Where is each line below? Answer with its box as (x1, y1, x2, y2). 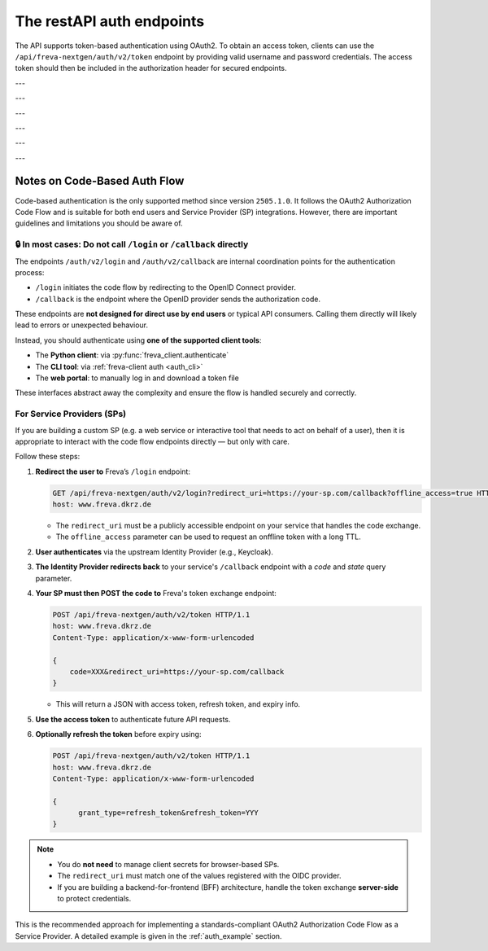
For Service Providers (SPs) (15, 408, 126, 419)
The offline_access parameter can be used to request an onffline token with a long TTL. (55, 532, 361, 541)
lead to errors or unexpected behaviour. (15, 320, 149, 330)
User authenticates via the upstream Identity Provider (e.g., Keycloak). (35, 546, 274, 557)
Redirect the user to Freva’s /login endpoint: (35, 467, 191, 476)
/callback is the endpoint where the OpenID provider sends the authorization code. (35, 294, 321, 304)
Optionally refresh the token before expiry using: (35, 730, 202, 739)
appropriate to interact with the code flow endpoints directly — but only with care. (15, 436, 290, 446)
